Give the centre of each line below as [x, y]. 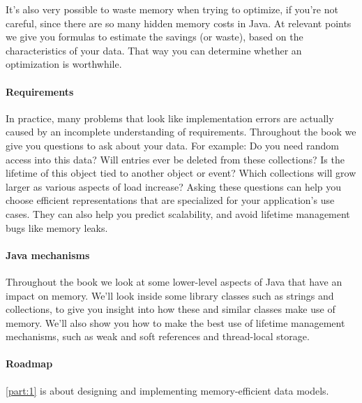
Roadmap [29, 364]
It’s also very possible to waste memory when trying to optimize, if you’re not [172, 9]
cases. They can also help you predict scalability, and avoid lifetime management [178, 213]
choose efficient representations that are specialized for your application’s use [170, 200]
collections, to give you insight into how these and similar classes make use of [171, 309]
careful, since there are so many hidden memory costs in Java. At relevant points [179, 23]
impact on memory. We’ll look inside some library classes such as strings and [170, 295]
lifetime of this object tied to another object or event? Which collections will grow [181, 173]
